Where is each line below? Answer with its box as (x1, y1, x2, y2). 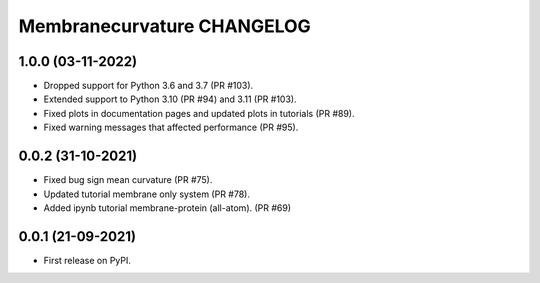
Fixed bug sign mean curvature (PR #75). (43, 174, 213, 186)
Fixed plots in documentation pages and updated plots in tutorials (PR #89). (43, 107, 355, 119)
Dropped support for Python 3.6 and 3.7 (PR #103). (43, 80, 254, 92)
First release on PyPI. (43, 254, 132, 266)
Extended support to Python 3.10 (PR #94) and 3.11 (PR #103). (43, 93, 297, 105)
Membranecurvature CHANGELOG (18, 15, 312, 37)
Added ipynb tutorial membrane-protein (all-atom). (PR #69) (43, 201, 292, 214)
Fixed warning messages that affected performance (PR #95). (43, 121, 299, 134)
